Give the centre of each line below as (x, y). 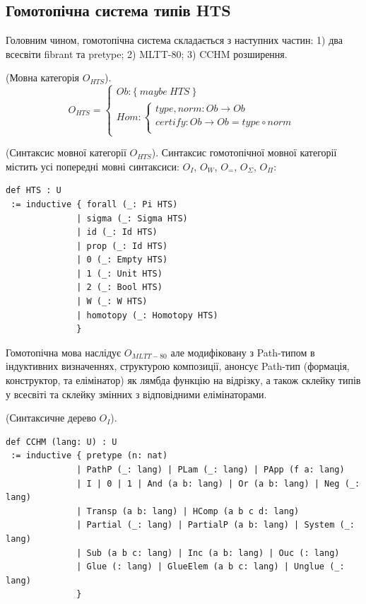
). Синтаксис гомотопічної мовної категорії (244, 152)
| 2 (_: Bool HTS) (119, 288)
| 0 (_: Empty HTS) (122, 260)
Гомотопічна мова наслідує (64, 352)
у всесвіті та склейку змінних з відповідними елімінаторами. (136, 394)
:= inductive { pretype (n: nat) (89, 456)
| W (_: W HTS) (112, 302)
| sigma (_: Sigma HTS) (132, 218)
